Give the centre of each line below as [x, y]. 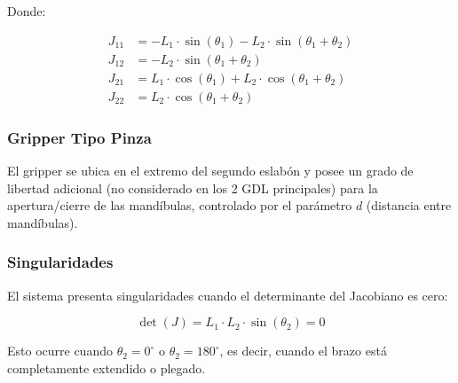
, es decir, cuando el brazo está [303, 351]
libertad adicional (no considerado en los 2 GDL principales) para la [193, 188]
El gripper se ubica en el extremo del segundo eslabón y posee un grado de [210, 170]
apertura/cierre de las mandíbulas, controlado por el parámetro [180, 205]
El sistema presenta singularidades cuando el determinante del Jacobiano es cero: [228, 295]
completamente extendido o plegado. [107, 367]
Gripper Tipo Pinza [79, 137]
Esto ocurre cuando [60, 351]
